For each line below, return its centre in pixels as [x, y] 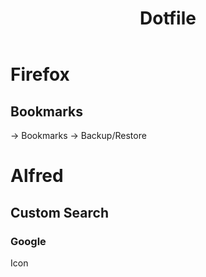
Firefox [40, 74]
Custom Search [59, 212]
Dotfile [168, 18]
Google [28, 241]
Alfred [37, 176]
